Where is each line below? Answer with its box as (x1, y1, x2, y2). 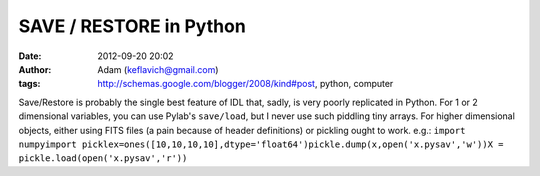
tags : (18, 78, 41, 90)
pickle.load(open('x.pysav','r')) (18, 153, 188, 164)
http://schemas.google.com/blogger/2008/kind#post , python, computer (97, 78, 394, 90)
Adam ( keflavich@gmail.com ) (97, 63, 219, 75)
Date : (18, 50, 42, 62)
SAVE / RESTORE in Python (18, 15, 247, 37)
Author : (18, 63, 52, 75)
